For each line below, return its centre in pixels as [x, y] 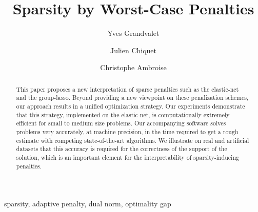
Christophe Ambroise [133, 67]
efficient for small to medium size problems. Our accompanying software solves [121, 123]
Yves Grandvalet [133, 33]
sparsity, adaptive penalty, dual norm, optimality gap [88, 204]
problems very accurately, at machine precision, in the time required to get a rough [127, 131]
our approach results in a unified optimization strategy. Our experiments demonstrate [131, 106]
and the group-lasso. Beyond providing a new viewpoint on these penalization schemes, [132, 98]
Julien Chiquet [133, 50]
